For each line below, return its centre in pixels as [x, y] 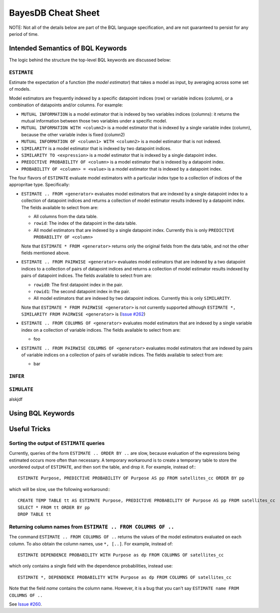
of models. [20, 89]
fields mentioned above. [46, 253]
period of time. [24, 34]
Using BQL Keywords [42, 413]
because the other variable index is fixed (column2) [73, 134]
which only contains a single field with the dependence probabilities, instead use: [91, 566]
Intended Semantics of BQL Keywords [68, 48]
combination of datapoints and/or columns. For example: [66, 105]
